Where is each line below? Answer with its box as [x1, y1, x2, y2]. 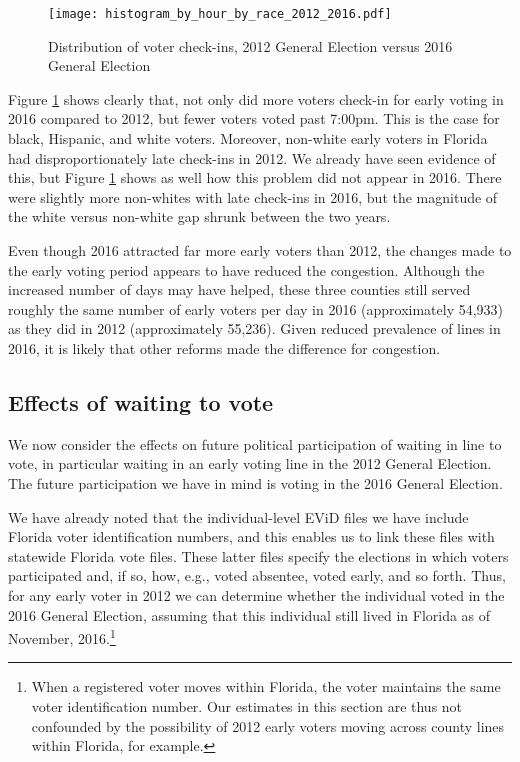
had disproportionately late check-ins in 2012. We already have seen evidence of [8, 147, 496, 168]
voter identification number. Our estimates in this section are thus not [31, 695, 463, 716]
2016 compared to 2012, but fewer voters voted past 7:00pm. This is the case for [8, 108, 500, 129]
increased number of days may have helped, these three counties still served [8, 279, 471, 300]
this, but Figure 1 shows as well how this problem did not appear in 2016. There [8, 167, 502, 188]
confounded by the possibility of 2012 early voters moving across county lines [31, 715, 505, 736]
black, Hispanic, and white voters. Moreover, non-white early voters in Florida [8, 128, 488, 149]
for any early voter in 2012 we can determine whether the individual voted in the [8, 584, 505, 605]
